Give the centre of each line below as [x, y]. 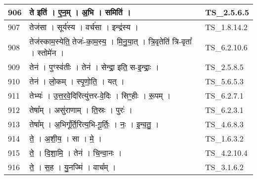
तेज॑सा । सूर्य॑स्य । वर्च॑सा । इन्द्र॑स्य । [84, 27]
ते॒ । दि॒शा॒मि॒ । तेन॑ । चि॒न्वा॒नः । [76, 153]
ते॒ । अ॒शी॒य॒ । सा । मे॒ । [65, 138]
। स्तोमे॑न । [47, 53]
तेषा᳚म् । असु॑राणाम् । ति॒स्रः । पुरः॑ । [81, 110]
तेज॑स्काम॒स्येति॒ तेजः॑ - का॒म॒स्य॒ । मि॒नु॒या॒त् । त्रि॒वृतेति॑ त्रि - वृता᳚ [110, 41]
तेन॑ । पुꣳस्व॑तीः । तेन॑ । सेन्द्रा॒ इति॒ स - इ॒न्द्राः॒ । [94, 67]
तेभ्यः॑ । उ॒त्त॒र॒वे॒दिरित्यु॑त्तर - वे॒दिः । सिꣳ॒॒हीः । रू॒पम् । [100, 95]
